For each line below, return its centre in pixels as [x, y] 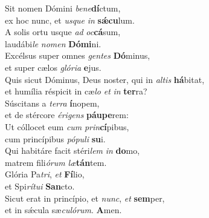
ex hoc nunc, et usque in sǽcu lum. [70, 20]
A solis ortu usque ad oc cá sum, [63, 32]
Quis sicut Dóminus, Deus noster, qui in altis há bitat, [105, 79]
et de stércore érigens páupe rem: [67, 115]
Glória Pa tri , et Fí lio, [45, 174]
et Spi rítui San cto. [40, 186]
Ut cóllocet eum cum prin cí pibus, [67, 126]
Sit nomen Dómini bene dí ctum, [63, 8]
